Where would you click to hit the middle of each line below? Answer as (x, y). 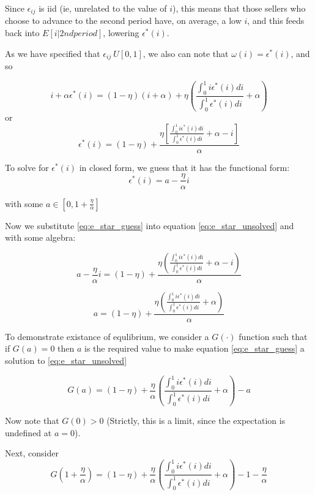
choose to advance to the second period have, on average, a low (123, 21)
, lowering (121, 33)
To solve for (27, 167)
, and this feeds (276, 21)
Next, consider (32, 453)
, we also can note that (186, 53)
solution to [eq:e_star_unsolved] (66, 360)
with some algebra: (40, 237)
